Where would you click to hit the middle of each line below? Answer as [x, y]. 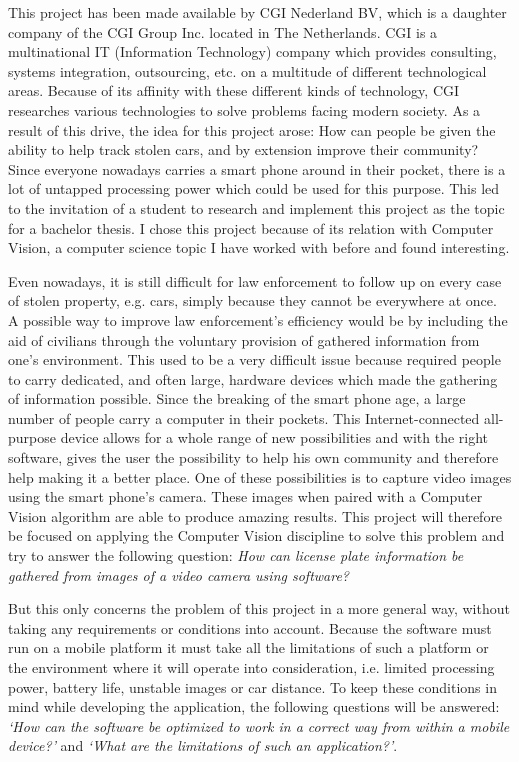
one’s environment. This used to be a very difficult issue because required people [254, 359]
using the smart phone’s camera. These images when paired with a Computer [245, 496]
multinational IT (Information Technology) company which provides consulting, [252, 51]
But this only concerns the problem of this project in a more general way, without [259, 608]
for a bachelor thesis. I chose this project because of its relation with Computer [251, 227]
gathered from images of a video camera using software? [179, 574]
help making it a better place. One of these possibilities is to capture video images [260, 476]
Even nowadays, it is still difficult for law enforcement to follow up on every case [255, 280]
